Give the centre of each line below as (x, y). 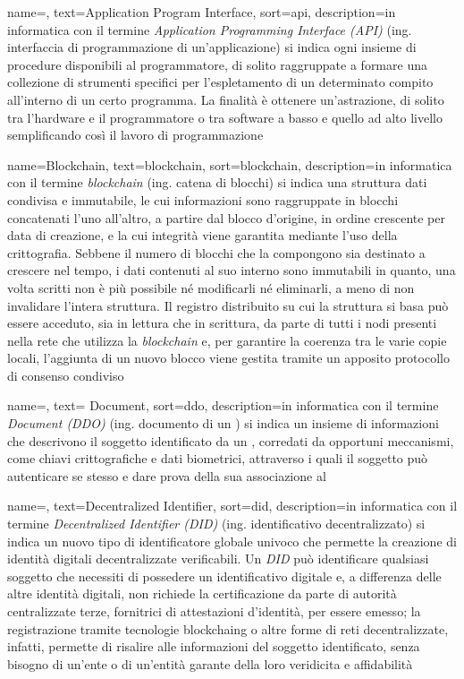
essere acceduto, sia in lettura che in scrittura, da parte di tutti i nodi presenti (222, 323)
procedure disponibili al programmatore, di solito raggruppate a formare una (217, 64)
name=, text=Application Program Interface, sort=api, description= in (202, 12)
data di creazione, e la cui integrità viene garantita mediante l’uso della (202, 235)
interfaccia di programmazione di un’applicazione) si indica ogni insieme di (212, 47)
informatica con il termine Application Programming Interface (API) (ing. (210, 29)
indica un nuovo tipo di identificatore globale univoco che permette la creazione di (232, 541)
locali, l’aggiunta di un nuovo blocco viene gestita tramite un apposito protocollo (228, 358)
